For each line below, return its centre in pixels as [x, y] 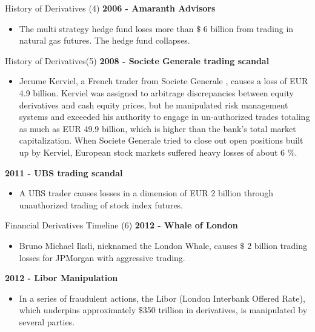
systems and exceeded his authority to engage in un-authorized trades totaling [164, 117]
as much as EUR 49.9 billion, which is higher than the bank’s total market [157, 128]
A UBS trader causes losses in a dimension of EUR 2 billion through [146, 193]
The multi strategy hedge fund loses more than [106, 28]
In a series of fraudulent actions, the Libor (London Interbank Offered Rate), [162, 298]
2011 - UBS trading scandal [64, 172]
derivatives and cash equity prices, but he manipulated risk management [154, 105]
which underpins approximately [78, 310]
